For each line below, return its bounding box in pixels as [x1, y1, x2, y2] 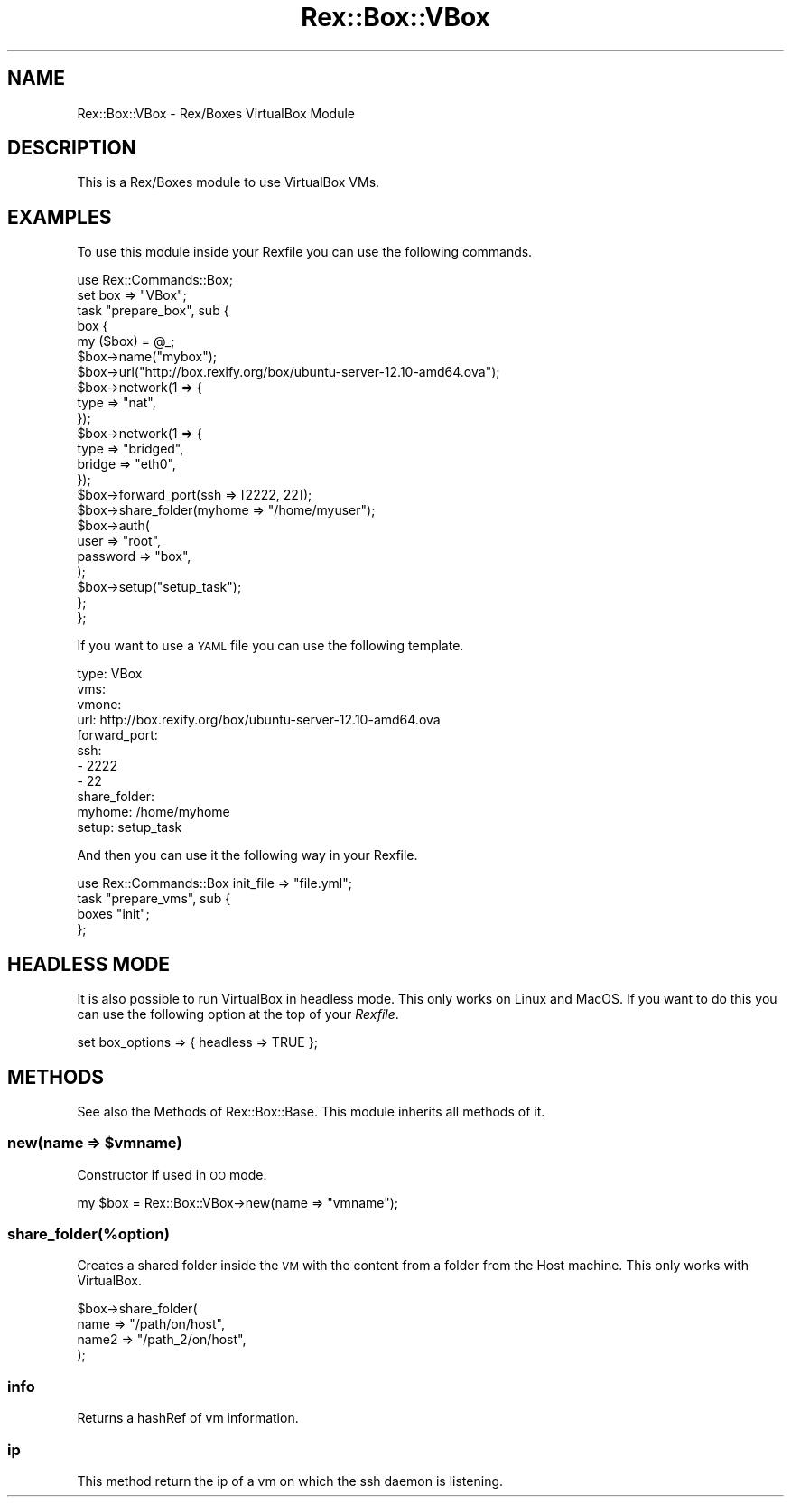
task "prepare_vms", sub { [77, 891, 231, 907]
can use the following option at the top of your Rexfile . [77, 1006, 399, 1023]
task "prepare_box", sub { [77, 303, 229, 319]
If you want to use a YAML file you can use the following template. [77, 638, 464, 654]
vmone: [77, 696, 122, 713]
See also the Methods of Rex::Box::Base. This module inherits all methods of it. [77, 1103, 545, 1119]
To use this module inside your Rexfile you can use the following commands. [77, 244, 533, 260]
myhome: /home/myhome [77, 804, 230, 820]
